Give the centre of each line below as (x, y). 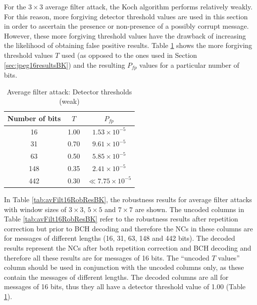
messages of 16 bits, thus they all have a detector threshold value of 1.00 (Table (125, 286)
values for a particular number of (189, 65)
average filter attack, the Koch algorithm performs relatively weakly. (149, 6)
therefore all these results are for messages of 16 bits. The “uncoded (107, 257)
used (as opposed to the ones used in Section (129, 55)
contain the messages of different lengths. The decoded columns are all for (116, 277)
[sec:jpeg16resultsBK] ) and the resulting (65, 65)
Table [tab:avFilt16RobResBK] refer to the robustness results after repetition (121, 219)
